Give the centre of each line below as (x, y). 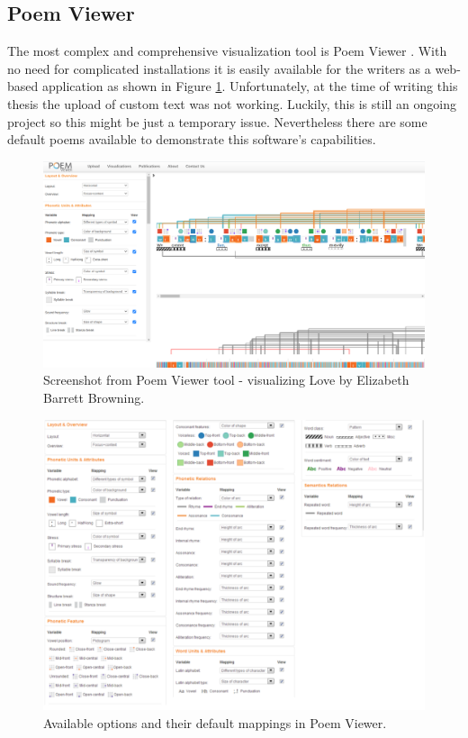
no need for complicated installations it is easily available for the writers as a (219, 68)
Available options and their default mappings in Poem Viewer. (215, 723)
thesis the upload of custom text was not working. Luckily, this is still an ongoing (232, 103)
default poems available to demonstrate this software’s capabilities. (192, 139)
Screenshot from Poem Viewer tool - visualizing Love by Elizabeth (226, 380)
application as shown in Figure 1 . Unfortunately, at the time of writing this (250, 86)
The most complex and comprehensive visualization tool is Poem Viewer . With (227, 51)
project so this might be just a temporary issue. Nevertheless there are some (217, 121)
